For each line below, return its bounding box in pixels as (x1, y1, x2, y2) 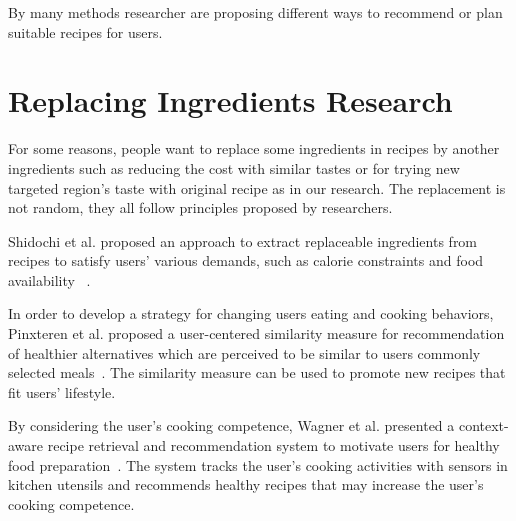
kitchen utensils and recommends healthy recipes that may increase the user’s (8, 474, 484, 495)
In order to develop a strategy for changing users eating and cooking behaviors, (8, 303, 494, 324)
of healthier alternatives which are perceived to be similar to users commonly (8, 342, 481, 363)
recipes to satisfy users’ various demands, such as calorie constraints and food (8, 250, 484, 271)
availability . (8, 269, 91, 290)
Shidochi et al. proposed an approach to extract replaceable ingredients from (8, 230, 478, 251)
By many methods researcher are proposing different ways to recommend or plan (8, 2, 503, 22)
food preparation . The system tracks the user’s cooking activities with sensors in (8, 454, 508, 475)
